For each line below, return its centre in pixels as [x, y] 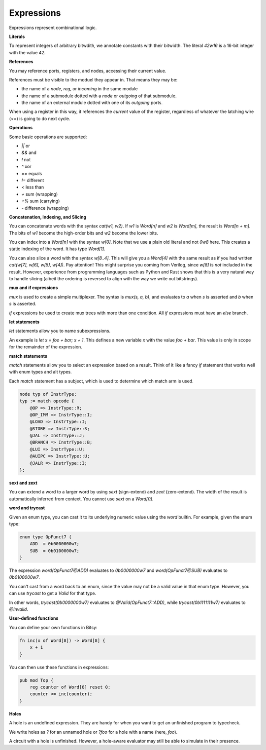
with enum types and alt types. [40, 372]
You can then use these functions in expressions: [59, 667]
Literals [17, 37]
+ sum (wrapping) [40, 194]
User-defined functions [34, 618]
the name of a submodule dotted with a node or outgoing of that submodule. [99, 96]
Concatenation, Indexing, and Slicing [48, 217]
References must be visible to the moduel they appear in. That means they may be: [93, 79]
